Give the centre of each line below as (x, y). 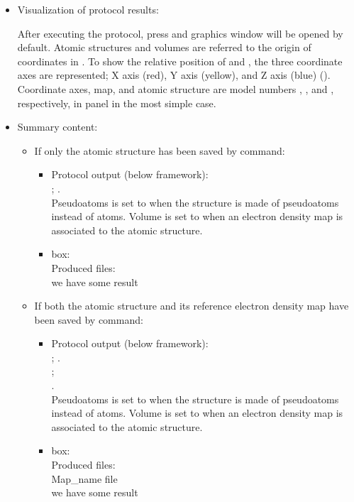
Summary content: (57, 127)
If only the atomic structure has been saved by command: (160, 150)
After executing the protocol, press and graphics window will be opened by (180, 33)
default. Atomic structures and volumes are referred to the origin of (164, 47)
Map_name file (84, 478)
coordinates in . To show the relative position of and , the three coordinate (180, 61)
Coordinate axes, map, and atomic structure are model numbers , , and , (176, 88)
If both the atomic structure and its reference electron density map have (192, 306)
